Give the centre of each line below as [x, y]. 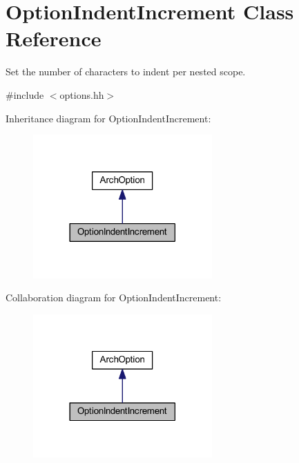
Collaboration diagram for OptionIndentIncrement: [114, 297]
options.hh [82, 94]
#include [25, 94]
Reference [54, 38]
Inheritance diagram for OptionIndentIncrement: [108, 118]
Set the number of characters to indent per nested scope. [126, 72]
